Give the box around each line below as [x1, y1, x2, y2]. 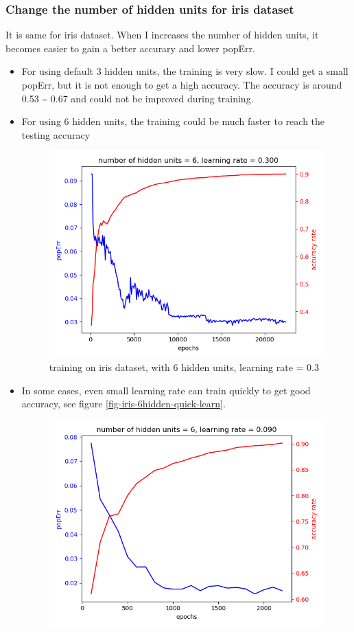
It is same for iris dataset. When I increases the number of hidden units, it [5, 27, 319, 42]
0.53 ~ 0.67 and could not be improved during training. [21, 91, 254, 105]
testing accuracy [21, 127, 91, 142]
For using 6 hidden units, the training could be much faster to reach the [21, 114, 325, 128]
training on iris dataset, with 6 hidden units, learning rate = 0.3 [49, 360, 320, 374]
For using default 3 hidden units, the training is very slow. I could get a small [21, 64, 349, 78]
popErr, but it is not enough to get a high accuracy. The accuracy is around [21, 78, 342, 91]
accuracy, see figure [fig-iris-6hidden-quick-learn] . [21, 396, 226, 411]
